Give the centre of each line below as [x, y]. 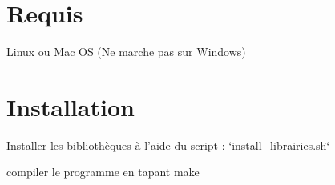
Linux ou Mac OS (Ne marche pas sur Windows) [126, 52]
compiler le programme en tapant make [103, 172]
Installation [71, 106]
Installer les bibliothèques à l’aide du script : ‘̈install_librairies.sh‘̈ [168, 145]
